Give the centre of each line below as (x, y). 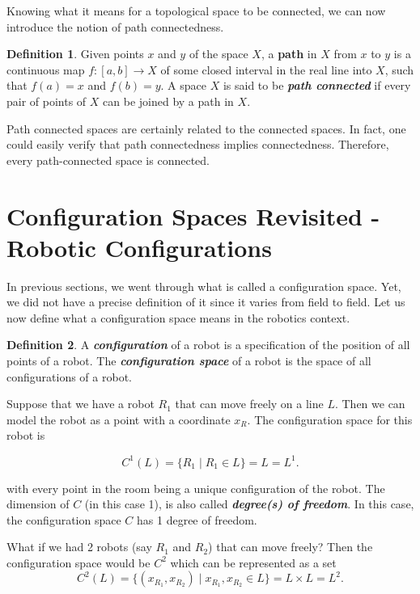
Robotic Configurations (139, 247)
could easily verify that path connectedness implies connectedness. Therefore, (198, 144)
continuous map (46, 69)
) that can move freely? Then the (291, 547)
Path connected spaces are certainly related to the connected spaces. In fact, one (206, 128)
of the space (218, 54)
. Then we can (370, 404)
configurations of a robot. (69, 376)
